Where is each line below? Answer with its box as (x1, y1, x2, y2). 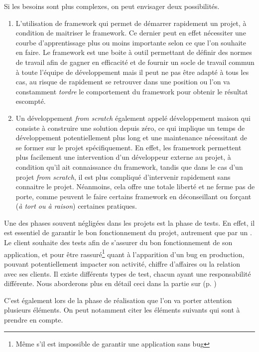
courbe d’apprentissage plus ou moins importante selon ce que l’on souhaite (15, 37, 246, 47)
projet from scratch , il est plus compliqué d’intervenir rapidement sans (15, 171, 231, 182)
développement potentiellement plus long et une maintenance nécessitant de (15, 132, 247, 143)
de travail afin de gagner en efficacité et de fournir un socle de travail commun (15, 56, 255, 67)
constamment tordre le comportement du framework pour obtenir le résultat (15, 86, 248, 96)
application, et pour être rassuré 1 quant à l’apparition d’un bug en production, (4, 247, 245, 259)
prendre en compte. (4, 314, 63, 325)
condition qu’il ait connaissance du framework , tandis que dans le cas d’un (15, 161, 243, 172)
